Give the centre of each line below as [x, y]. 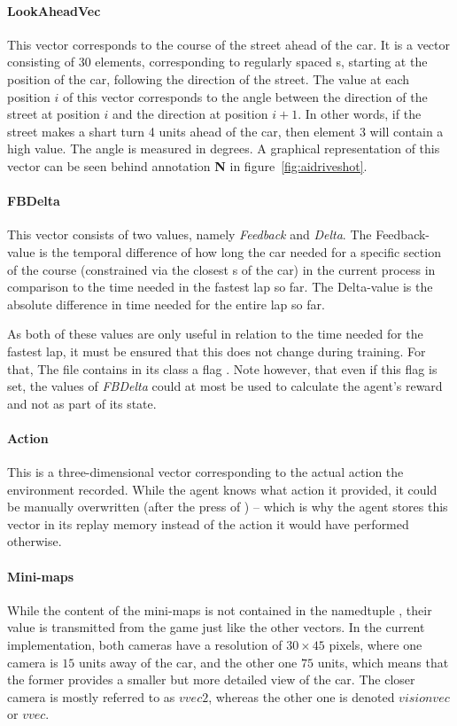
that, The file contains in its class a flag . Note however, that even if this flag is [222, 368]
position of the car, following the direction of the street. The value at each [209, 78]
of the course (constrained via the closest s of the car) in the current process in [221, 269]
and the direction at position [190, 114]
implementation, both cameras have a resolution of [145, 645]
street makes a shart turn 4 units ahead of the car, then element [182, 131]
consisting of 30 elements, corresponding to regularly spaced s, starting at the [217, 62]
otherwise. [35, 541]
